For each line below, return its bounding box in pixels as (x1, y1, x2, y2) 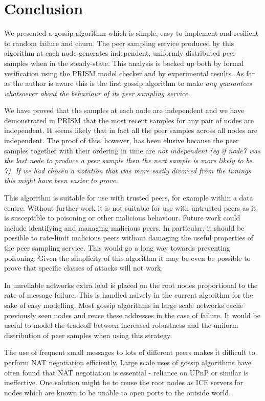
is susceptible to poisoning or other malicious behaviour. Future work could (4, 212, 240, 223)
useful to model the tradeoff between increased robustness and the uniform (4, 320, 238, 330)
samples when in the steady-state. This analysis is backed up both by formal (4, 57, 244, 68)
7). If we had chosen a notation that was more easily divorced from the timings (4, 165, 251, 175)
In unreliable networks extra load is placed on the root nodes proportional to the (4, 279, 258, 290)
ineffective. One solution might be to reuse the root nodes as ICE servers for (4, 377, 244, 388)
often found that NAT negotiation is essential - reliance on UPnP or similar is (4, 367, 249, 377)
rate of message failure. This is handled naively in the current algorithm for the (4, 289, 253, 300)
